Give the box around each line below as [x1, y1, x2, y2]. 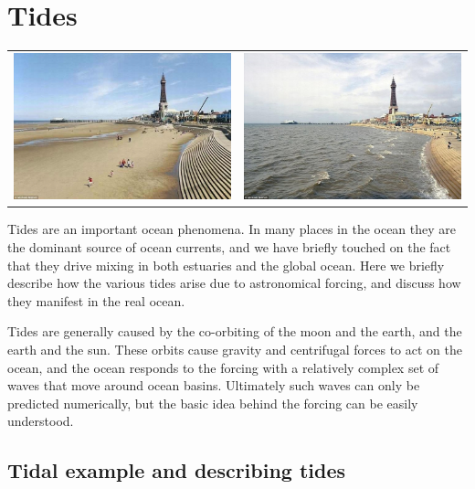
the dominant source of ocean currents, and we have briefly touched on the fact [7, 237, 451, 256]
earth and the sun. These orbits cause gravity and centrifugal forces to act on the [7, 339, 462, 358]
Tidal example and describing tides [7, 456, 346, 484]
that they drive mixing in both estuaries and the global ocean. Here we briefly [7, 255, 445, 274]
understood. [7, 411, 74, 431]
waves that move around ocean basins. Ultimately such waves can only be [7, 376, 420, 395]
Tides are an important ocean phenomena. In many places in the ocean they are [7, 219, 457, 239]
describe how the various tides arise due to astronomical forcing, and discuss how [7, 273, 461, 292]
